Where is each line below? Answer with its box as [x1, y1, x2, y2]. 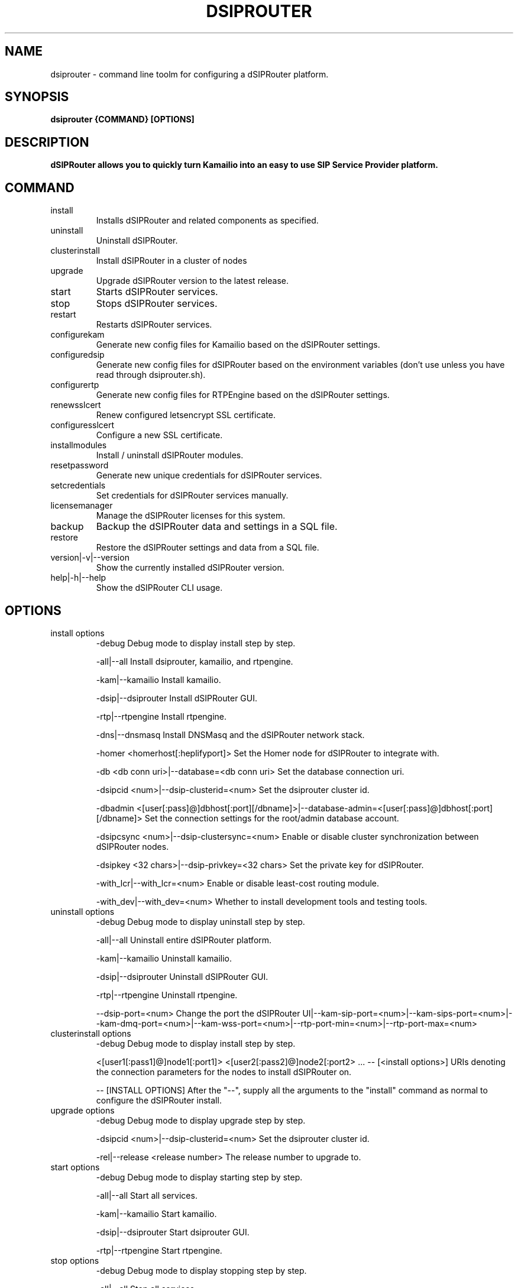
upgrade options [50, 1105, 115, 1115]
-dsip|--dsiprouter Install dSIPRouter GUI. [96, 692, 257, 703]
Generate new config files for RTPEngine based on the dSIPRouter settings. [96, 390, 390, 400]
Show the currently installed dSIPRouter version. [96, 562, 284, 573]
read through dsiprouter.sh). [96, 370, 206, 380]
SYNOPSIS [5, 89, 69, 105]
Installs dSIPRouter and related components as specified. [96, 215, 319, 226]
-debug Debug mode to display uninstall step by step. [96, 916, 305, 927]
